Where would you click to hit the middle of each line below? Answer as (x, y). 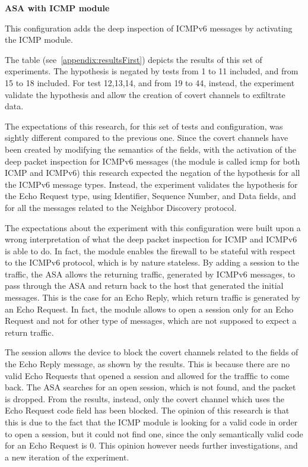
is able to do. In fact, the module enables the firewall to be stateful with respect (150, 250)
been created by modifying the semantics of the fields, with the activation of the (151, 149)
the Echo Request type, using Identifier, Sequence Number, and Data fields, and (150, 196)
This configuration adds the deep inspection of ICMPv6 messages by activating (149, 28)
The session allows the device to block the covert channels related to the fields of (152, 352)
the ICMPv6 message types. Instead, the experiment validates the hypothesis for (151, 184)
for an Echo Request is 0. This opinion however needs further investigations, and (151, 445)
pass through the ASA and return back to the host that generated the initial (144, 285)
